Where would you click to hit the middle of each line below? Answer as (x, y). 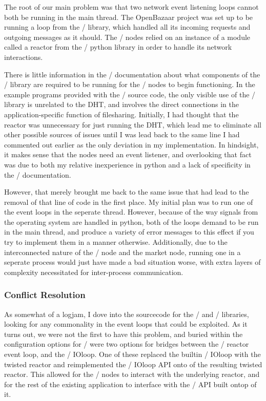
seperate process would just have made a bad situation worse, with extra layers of (132, 262)
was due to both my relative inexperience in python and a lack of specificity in (127, 164)
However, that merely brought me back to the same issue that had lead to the (127, 192)
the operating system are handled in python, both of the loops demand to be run (131, 221)
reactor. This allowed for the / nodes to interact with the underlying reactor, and (132, 374)
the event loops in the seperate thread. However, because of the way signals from (131, 212)
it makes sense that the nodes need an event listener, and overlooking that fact (128, 154)
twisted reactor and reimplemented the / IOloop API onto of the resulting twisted (133, 364)
